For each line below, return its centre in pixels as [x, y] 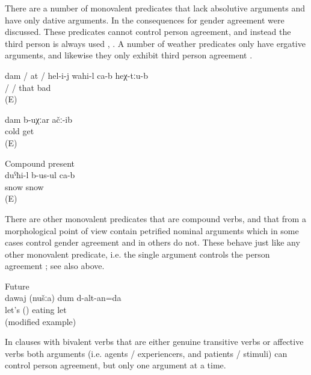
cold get [20, 131]
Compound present [40, 163]
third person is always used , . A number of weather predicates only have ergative [155, 43]
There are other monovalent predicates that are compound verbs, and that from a [155, 218]
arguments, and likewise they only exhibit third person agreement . [129, 55]
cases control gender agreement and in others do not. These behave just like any [152, 242]
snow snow [24, 186]
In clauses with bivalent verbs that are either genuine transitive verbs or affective [154, 342]
